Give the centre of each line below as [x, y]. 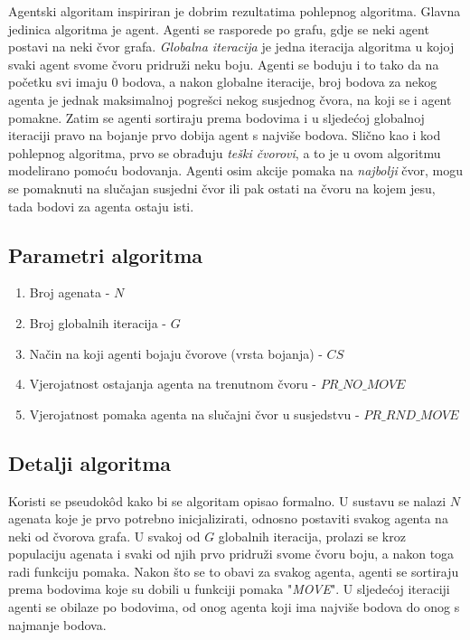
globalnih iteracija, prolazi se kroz [312, 536]
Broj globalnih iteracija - [98, 322]
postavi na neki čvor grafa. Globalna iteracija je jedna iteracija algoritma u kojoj [231, 47]
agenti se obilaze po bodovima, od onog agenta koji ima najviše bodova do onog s [234, 607]
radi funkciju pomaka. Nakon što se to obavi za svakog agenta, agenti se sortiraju [234, 571]
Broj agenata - [70, 292]
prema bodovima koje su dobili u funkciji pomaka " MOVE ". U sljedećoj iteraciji [229, 589]
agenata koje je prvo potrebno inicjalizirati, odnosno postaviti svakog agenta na [228, 518]
